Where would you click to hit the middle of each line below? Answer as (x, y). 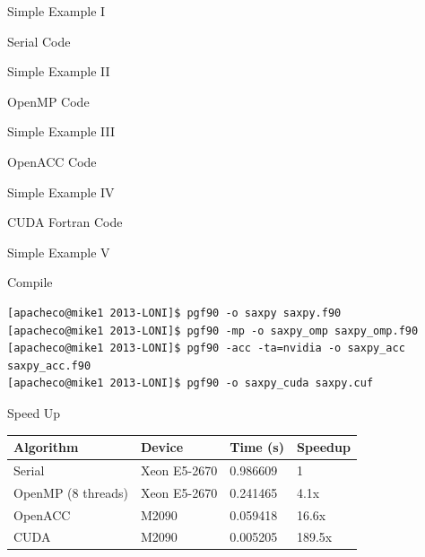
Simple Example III (61, 131)
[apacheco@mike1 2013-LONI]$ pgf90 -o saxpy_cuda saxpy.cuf (191, 383)
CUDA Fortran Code (65, 222)
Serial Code (39, 41)
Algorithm (46, 447)
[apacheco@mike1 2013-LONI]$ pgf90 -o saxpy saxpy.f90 (174, 313)
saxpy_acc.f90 (49, 366)
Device (162, 447)
